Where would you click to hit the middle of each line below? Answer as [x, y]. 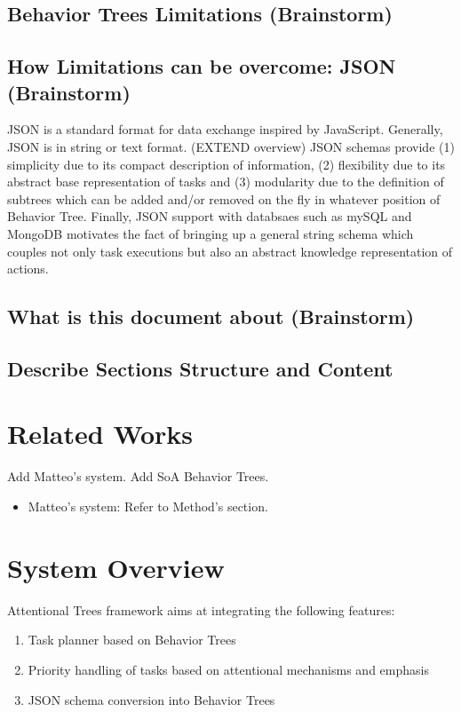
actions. [28, 269]
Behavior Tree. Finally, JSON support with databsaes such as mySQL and [210, 216]
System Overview [116, 567]
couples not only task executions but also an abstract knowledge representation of [230, 251]
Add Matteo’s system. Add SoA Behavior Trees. [138, 476]
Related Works [100, 434]
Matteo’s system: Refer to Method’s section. [148, 506]
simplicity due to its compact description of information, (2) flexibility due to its [227, 164]
